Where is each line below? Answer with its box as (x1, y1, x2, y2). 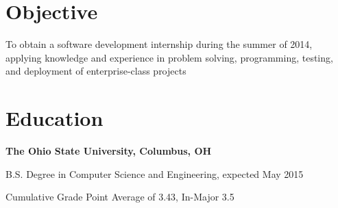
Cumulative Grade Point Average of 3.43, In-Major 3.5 (5, 190, 234, 204)
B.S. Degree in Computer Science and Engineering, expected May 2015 (5, 166, 304, 181)
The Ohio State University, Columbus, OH (5, 144, 212, 158)
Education (5, 104, 104, 132)
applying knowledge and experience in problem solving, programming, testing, (5, 50, 333, 64)
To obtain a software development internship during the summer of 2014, (5, 37, 313, 51)
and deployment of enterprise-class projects (5, 64, 186, 78)
